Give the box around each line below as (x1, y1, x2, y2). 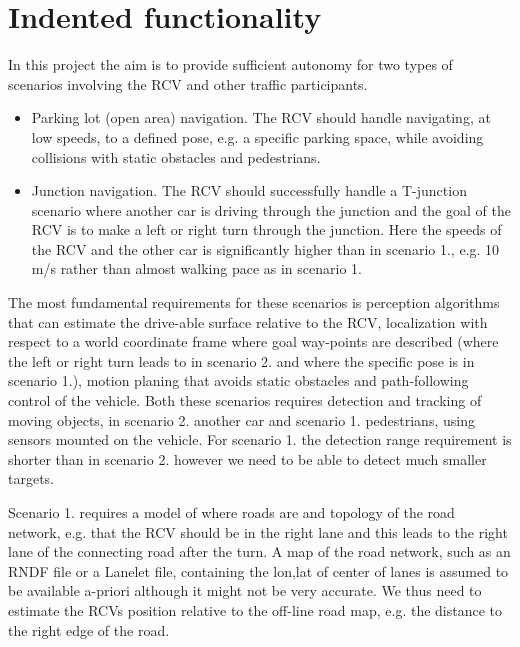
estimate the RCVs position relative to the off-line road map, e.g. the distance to (8, 599, 503, 620)
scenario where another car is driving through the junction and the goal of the (31, 199, 511, 220)
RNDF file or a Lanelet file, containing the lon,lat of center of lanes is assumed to (8, 560, 509, 581)
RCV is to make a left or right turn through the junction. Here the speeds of (31, 219, 502, 240)
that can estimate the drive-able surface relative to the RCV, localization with (8, 311, 488, 332)
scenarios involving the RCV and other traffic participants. (8, 73, 368, 94)
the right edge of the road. (8, 619, 170, 640)
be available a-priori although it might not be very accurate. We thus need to (8, 580, 482, 601)
